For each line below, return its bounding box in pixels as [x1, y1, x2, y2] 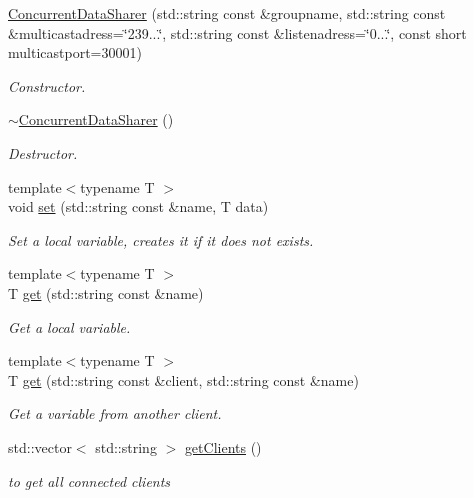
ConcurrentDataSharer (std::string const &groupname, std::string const [8, 3, 446, 23]
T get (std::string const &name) [8, 282, 204, 303]
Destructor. [8, 142, 78, 163]
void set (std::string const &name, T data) [8, 196, 269, 217]
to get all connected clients [8, 470, 171, 491]
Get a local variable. [8, 316, 131, 337]
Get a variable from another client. [8, 403, 222, 424]
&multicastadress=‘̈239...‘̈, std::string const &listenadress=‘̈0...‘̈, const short [8, 22, 467, 43]
